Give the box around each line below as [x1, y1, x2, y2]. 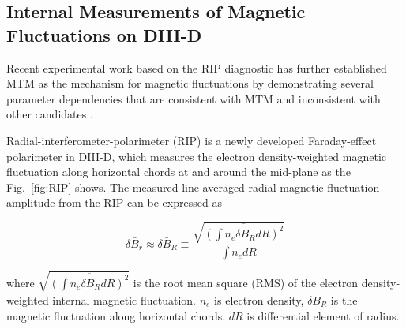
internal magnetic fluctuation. [52, 291, 197, 308]
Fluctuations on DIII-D [6, 22, 202, 47]
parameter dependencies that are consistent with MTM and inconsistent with [6, 90, 381, 107]
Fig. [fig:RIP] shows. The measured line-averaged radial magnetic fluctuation [6, 178, 380, 195]
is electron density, [214, 291, 304, 308]
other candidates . [6, 106, 93, 122]
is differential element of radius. [246, 307, 400, 323]
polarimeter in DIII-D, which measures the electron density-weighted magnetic [6, 148, 387, 164]
